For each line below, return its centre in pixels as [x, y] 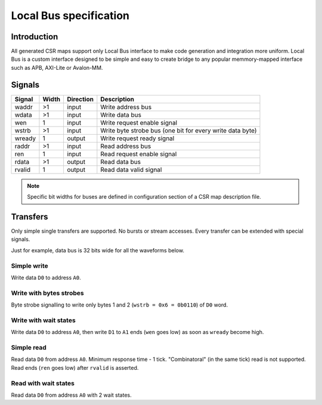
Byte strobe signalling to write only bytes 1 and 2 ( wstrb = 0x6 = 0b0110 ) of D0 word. [120, 305]
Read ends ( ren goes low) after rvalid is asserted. [75, 367]
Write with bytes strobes [47, 293]
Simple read [29, 348]
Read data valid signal [131, 169]
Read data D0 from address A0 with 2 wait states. [71, 395]
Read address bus [126, 146]
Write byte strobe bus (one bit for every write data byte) [179, 130]
